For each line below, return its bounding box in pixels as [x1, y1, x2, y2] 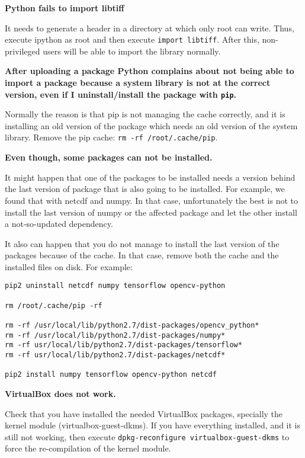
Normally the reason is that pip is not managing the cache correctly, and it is [5, 108, 285, 120]
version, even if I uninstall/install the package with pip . [5, 88, 237, 100]
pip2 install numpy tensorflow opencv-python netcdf [5, 370, 217, 379]
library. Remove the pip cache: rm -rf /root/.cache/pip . [5, 131, 218, 143]
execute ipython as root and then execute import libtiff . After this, [5, 33, 259, 46]
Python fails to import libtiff [5, 2, 124, 14]
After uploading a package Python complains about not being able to [5, 65, 294, 77]
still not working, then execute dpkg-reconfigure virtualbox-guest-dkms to [5, 430, 290, 443]
